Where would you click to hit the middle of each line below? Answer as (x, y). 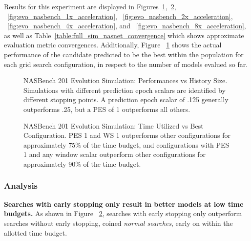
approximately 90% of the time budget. (82, 164)
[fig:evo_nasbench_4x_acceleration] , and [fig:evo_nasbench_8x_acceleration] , (127, 26)
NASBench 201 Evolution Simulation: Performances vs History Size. (125, 80)
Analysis (21, 186)
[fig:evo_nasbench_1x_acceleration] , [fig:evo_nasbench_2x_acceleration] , (120, 16)
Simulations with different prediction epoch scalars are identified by (125, 90)
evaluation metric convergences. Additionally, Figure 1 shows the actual (113, 45)
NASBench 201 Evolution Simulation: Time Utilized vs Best (114, 125)
